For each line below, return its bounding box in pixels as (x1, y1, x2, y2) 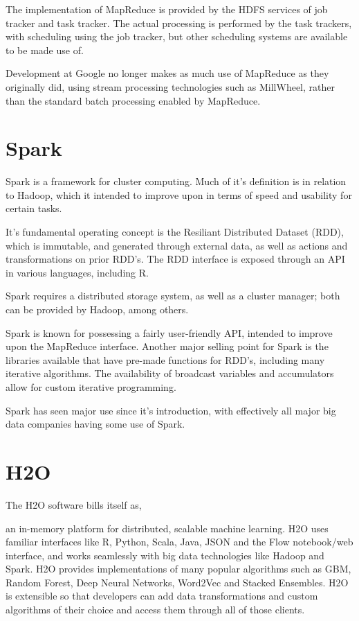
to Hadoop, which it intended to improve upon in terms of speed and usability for (6, 187, 352, 202)
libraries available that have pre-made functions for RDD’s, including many (6, 352, 325, 367)
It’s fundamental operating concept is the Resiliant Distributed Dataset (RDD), (6, 225, 344, 239)
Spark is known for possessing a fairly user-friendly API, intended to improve (6, 325, 333, 340)
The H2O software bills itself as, (6, 497, 142, 511)
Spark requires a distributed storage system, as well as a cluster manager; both (6, 288, 340, 303)
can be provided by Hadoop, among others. (6, 302, 189, 317)
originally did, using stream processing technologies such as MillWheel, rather (6, 79, 335, 94)
